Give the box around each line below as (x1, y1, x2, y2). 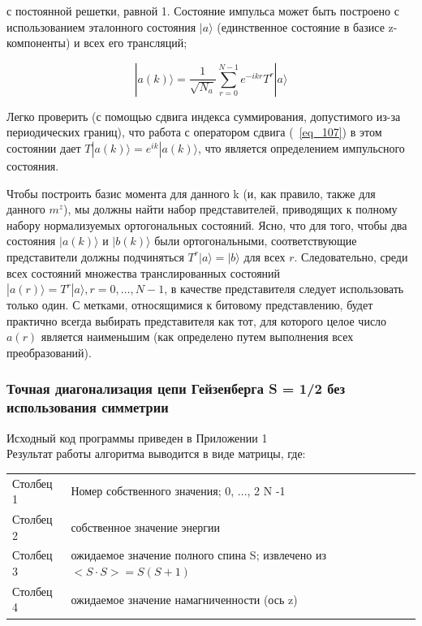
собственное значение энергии (71, 518, 221, 535)
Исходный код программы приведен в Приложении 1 (6, 429, 268, 446)
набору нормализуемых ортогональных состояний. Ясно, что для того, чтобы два (6, 216, 407, 233)
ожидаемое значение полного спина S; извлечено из (71, 546, 326, 563)
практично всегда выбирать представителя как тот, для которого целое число (6, 312, 387, 329)
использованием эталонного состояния (6, 18, 196, 35)
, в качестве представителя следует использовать (164, 280, 404, 297)
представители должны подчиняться (6, 248, 184, 265)
